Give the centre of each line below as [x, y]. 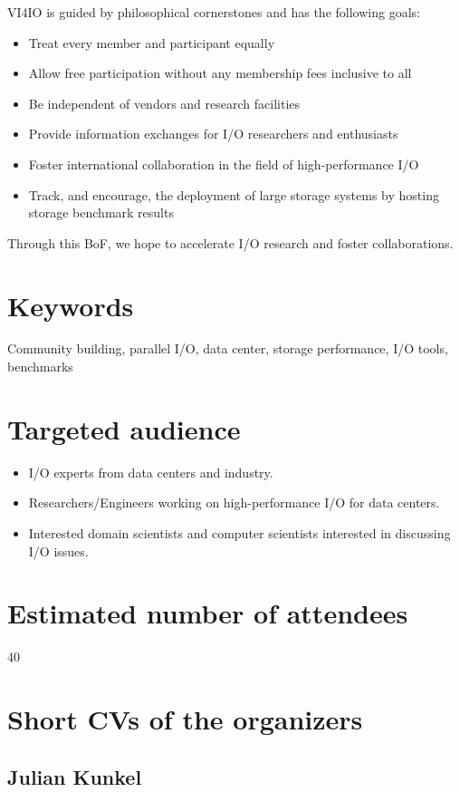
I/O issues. [58, 551]
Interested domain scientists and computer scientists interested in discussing [240, 532]
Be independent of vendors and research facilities [164, 103]
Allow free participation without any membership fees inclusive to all [220, 73]
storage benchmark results [101, 212]
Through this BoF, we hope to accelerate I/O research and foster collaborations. [230, 242]
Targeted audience [124, 428]
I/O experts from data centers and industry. [151, 472]
